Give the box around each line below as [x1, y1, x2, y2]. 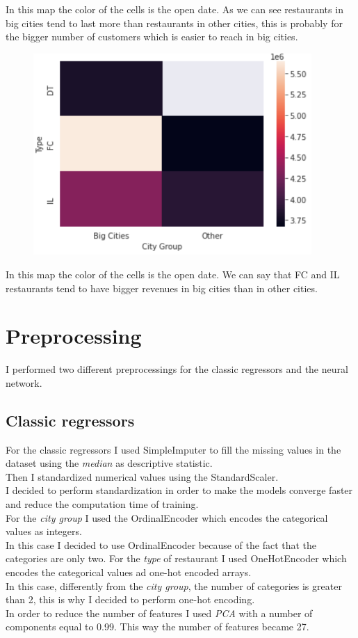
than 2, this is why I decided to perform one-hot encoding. [6, 592, 255, 607]
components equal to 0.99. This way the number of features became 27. [6, 619, 309, 634]
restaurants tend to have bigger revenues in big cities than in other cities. [6, 280, 318, 295]
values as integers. [6, 524, 82, 539]
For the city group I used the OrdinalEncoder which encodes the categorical [6, 510, 328, 525]
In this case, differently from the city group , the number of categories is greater [6, 578, 342, 593]
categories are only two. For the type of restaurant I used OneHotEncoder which [6, 551, 347, 566]
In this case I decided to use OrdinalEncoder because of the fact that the [6, 537, 317, 552]
